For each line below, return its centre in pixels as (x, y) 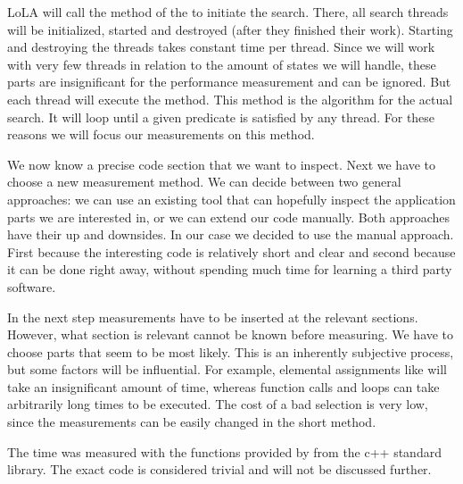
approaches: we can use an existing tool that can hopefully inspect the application (231, 199)
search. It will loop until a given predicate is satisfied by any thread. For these (221, 117)
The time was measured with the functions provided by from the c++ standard (224, 451)
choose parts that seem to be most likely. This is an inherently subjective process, (231, 351)
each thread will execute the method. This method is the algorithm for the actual (230, 99)
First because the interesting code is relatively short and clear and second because (231, 251)
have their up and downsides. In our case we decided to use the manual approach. (231, 234)
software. (32, 286)
